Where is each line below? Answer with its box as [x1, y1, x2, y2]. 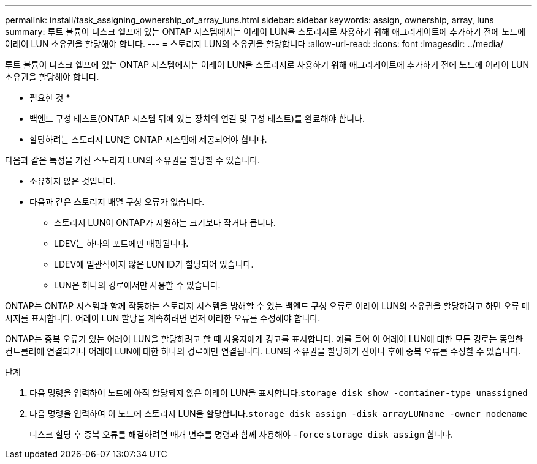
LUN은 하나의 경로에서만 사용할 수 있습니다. [54, 280, 221, 290]
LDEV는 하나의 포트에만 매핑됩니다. [54, 238, 189, 249]
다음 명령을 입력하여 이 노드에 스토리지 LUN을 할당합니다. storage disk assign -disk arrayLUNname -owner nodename [29, 408, 527, 419]
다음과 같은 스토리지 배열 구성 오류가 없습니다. [29, 196, 205, 207]
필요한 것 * [29, 92, 70, 103]
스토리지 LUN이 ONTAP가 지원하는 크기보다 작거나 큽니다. [54, 217, 276, 228]
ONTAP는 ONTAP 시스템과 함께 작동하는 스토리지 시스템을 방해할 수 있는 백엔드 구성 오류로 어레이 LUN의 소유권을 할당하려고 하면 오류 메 [5, 301, 530, 311]
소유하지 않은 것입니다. [29, 176, 116, 186]
